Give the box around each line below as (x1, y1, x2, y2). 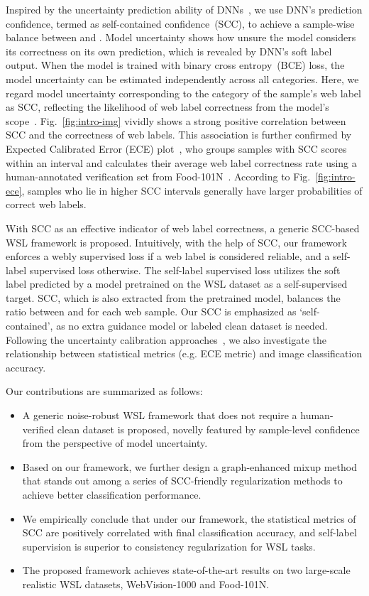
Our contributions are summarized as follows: (6, 384, 203, 399)
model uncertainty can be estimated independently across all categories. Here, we (6, 71, 359, 86)
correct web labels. (6, 197, 87, 212)
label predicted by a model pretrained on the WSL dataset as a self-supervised (6, 276, 348, 291)
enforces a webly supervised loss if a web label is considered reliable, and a (6, 249, 330, 264)
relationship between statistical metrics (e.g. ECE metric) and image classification (6, 346, 363, 361)
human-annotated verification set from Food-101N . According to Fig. (6, 169, 311, 184)
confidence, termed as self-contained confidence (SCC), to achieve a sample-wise (6, 16, 355, 31)
